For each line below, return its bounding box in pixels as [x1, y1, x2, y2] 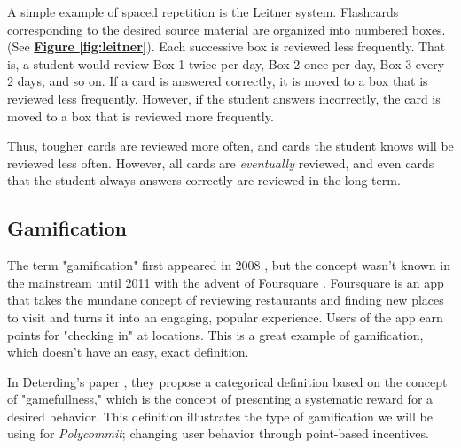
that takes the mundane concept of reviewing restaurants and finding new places [7, 290, 444, 309]
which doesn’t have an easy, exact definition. [7, 343, 249, 361]
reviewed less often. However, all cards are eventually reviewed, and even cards [7, 153, 434, 172]
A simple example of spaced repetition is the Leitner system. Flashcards [7, 3, 399, 20]
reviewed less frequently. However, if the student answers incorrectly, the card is [7, 89, 441, 107]
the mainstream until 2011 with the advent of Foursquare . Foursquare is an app [7, 273, 444, 291]
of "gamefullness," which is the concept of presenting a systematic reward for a [7, 390, 434, 408]
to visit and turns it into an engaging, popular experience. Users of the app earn [7, 307, 443, 326]
